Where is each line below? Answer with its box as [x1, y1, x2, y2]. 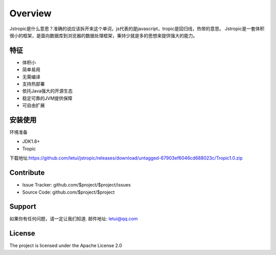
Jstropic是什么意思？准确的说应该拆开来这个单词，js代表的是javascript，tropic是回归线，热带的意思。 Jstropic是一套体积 [9, 26, 265, 32]
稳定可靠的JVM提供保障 [22, 95, 73, 101]
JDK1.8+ [22, 138, 40, 145]
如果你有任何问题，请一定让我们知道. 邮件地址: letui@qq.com [9, 216, 138, 222]
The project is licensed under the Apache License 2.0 [9, 243, 122, 249]
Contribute [9, 169, 45, 177]
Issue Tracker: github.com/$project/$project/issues [22, 182, 131, 188]
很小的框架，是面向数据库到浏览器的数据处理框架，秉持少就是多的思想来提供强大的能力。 [9, 32, 198, 38]
